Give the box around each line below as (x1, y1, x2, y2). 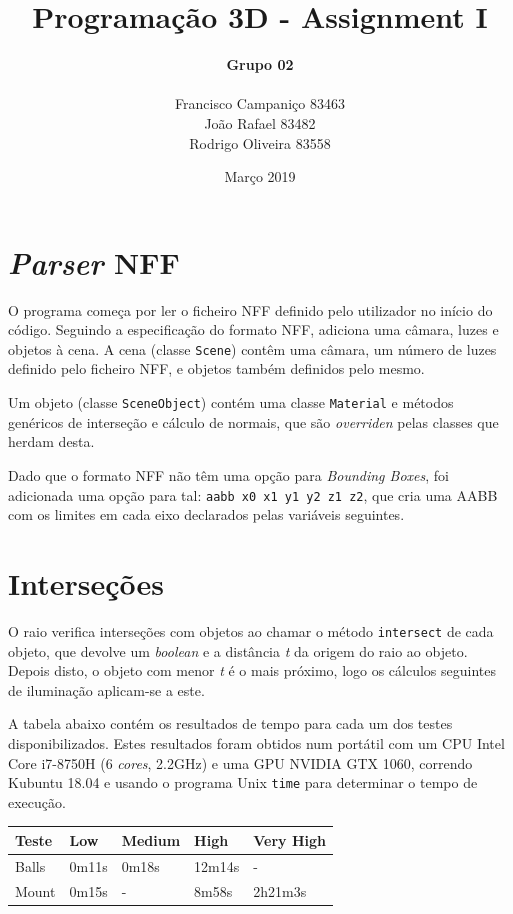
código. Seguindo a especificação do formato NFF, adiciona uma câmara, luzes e (8, 319, 499, 340)
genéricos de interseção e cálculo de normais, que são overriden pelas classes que (8, 411, 499, 432)
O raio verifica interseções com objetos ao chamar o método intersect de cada (8, 620, 494, 641)
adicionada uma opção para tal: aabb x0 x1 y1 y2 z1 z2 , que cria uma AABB (8, 484, 498, 505)
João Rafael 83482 (204, 112, 316, 133)
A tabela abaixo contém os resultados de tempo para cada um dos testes (8, 713, 453, 734)
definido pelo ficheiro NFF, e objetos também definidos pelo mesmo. (8, 358, 425, 379)
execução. (8, 791, 66, 812)
